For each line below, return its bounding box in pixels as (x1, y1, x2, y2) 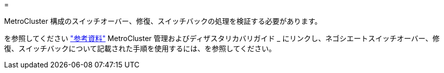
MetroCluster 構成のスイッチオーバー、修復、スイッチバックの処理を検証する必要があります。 (4, 17, 322, 25)
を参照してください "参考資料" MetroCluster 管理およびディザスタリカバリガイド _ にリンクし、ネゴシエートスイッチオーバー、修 (4, 34, 440, 43)
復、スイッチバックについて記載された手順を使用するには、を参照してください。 (4, 44, 276, 53)
